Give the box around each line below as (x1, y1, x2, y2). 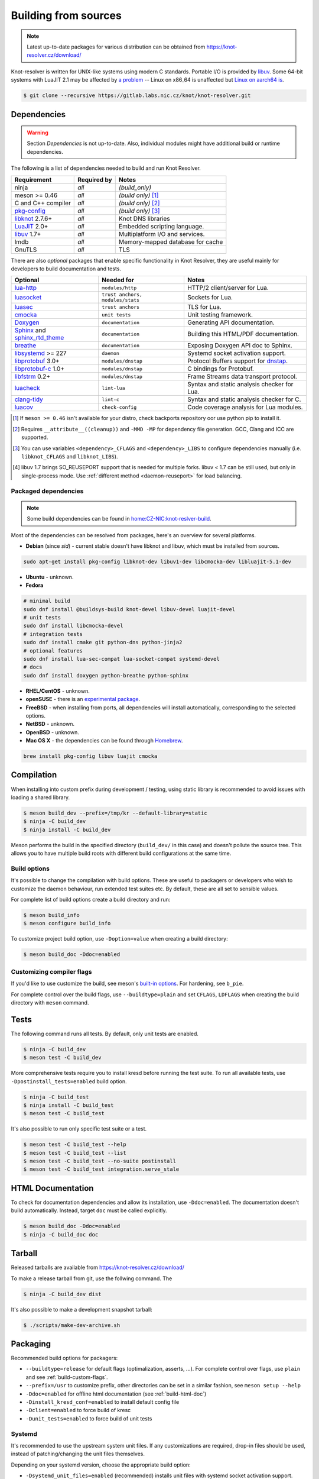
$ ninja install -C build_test (23, 1102, 115, 1109)
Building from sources (11, 9, 122, 22)
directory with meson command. (11, 999, 89, 1006)
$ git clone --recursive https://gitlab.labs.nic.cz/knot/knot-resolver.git (23, 92, 251, 99)
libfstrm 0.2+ (14, 373, 50, 381)
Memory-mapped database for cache (118, 237, 223, 246)
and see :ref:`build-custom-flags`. (25, 1373, 109, 1381)
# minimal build (23, 598, 71, 605)
